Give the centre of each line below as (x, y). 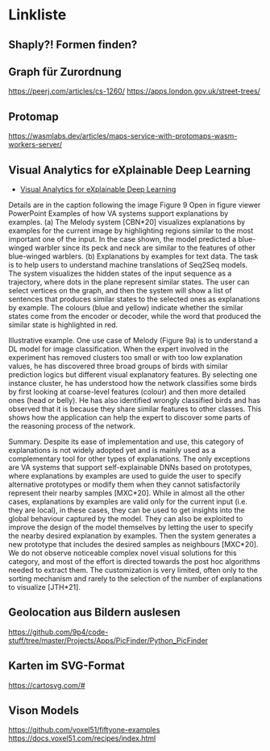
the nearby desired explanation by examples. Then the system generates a (132, 536)
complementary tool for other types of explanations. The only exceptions (129, 459)
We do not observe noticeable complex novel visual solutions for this (123, 553)
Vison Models (44, 711)
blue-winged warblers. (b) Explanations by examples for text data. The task (133, 256)
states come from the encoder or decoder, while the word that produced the (135, 317)
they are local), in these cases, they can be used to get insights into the (127, 510)
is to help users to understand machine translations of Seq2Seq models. (128, 265)
